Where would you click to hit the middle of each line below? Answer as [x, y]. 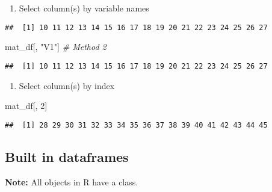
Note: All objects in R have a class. [72, 181]
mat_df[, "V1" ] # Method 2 [56, 47]
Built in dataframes [67, 156]
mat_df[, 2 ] [26, 106]
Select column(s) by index [67, 85]
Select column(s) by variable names [84, 8]
